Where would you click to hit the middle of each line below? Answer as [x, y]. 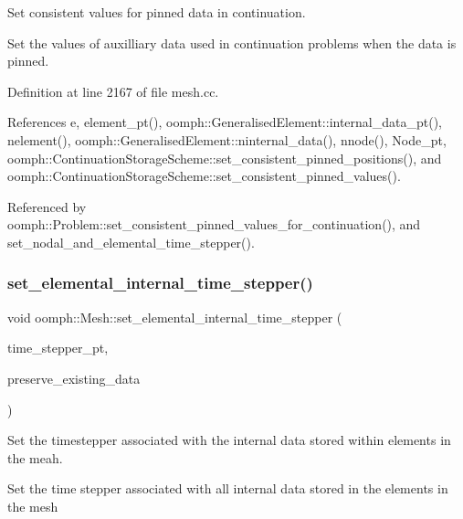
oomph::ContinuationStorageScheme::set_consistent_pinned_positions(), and [225, 158]
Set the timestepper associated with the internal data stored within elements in [229, 440]
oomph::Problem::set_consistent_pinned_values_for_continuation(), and [214, 224]
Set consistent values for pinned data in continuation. [157, 12]
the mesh [33, 506]
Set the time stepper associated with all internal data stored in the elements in [228, 488]
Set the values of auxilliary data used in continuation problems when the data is [232, 42]
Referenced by [47, 206]
